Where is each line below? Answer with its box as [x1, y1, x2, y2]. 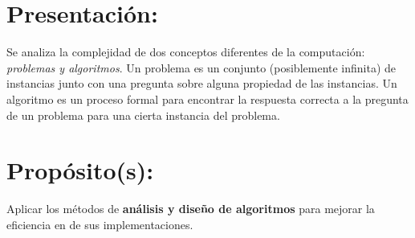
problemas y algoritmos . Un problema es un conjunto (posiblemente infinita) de [6, 59, 397, 76]
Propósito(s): [6, 154, 154, 187]
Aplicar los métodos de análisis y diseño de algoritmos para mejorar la [6, 200, 375, 217]
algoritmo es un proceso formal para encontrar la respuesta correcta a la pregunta [6, 90, 409, 107]
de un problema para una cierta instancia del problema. [6, 106, 280, 123]
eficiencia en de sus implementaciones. [6, 215, 193, 232]
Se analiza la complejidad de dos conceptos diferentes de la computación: [6, 43, 365, 60]
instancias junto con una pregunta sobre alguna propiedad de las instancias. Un [6, 75, 397, 92]
